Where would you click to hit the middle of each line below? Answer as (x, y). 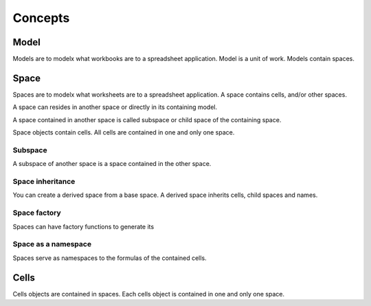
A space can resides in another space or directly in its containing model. (115, 107)
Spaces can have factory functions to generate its (83, 226)
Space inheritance (44, 182)
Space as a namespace (52, 244)
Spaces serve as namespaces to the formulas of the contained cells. (110, 258)
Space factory (37, 213)
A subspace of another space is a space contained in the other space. (112, 164)
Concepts (41, 18)
